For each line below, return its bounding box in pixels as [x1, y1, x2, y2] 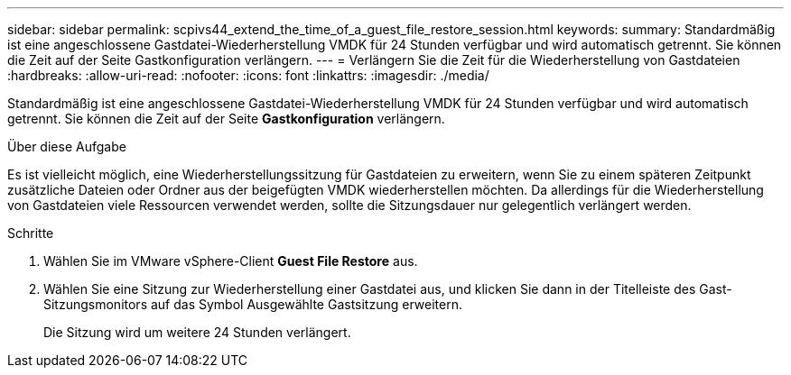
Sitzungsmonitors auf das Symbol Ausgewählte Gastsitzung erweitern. [43, 297, 462, 312]
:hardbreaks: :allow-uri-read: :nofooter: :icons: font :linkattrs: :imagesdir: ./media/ [7, 68, 489, 83]
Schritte [7, 225, 54, 241]
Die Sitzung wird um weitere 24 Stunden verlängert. [43, 325, 351, 340]
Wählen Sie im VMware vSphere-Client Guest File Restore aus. [43, 253, 418, 269]
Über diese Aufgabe [7, 139, 126, 154]
